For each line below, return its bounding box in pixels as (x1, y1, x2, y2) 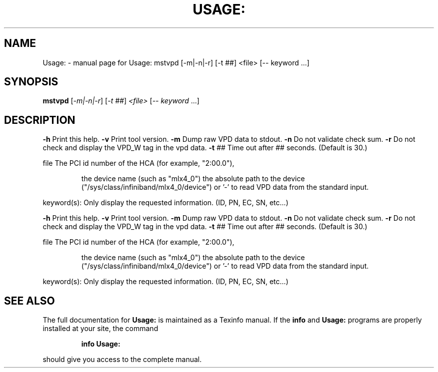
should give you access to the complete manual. (42, 355, 202, 364)
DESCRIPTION (4, 113, 75, 126)
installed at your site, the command (42, 324, 158, 333)
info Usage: (81, 340, 120, 349)
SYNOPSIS (4, 75, 58, 88)
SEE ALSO (4, 294, 55, 307)
